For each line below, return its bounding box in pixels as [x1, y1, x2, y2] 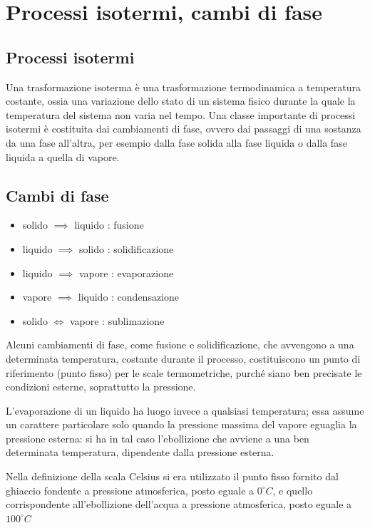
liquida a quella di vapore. [6, 149, 120, 164]
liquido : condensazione [78, 289, 180, 304]
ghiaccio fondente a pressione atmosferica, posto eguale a [6, 482, 255, 497]
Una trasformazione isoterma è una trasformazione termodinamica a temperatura [6, 79, 361, 94]
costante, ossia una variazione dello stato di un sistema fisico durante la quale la [6, 93, 356, 108]
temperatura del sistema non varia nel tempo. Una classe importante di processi [6, 107, 356, 122]
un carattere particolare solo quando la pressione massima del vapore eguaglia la [6, 417, 357, 432]
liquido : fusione [74, 217, 144, 232]
